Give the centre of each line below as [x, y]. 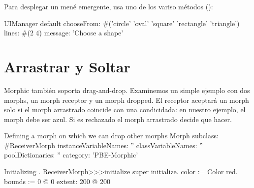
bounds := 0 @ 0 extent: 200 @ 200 [57, 181]
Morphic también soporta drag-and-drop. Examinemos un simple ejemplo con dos [127, 90]
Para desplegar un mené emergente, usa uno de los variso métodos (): [109, 6]
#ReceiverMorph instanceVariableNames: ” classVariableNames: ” [103, 145]
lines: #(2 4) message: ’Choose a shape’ [64, 33]
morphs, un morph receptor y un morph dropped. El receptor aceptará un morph [127, 100]
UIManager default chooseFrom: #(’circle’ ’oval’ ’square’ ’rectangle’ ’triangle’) [122, 23]
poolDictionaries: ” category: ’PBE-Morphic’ [71, 155]
